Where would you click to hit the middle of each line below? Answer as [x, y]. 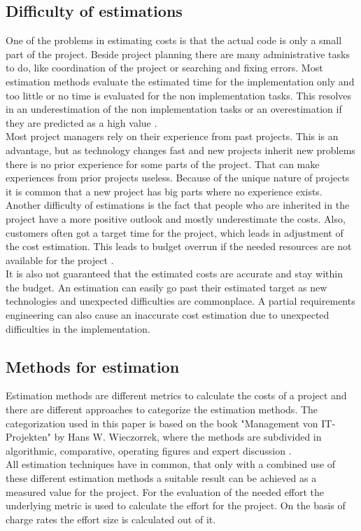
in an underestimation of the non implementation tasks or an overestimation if [174, 109]
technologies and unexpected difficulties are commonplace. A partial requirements [180, 301]
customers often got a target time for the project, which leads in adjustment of [175, 232]
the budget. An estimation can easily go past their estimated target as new [167, 287]
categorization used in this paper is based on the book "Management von [162, 423]
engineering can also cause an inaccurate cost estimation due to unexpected [168, 315]
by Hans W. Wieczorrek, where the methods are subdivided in [188, 437]
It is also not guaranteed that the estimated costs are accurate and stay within [174, 274]
